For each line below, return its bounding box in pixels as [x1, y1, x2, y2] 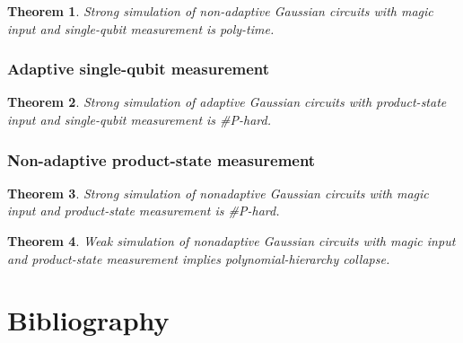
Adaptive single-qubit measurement [7, 57, 270, 80]
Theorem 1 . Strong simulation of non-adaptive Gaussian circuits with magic [7, 2, 433, 20]
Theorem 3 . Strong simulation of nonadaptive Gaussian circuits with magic [7, 183, 429, 202]
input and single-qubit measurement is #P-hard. [7, 110, 271, 128]
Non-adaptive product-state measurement [7, 148, 316, 171]
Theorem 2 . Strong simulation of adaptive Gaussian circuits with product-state [7, 92, 447, 111]
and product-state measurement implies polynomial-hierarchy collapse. [7, 249, 390, 268]
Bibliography [7, 302, 170, 339]
